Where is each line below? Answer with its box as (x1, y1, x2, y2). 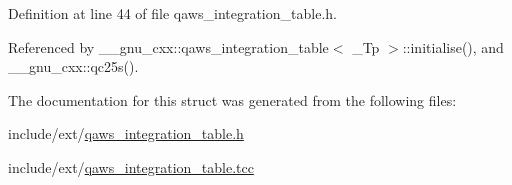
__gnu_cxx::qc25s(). (8, 56, 139, 77)
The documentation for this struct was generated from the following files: (8, 89, 457, 110)
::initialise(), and (402, 36, 504, 57)
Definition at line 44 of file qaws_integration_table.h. (8, 3, 337, 23)
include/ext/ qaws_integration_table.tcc (8, 156, 254, 177)
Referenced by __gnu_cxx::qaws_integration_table (8, 36, 329, 57)
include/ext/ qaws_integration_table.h (8, 123, 244, 144)
